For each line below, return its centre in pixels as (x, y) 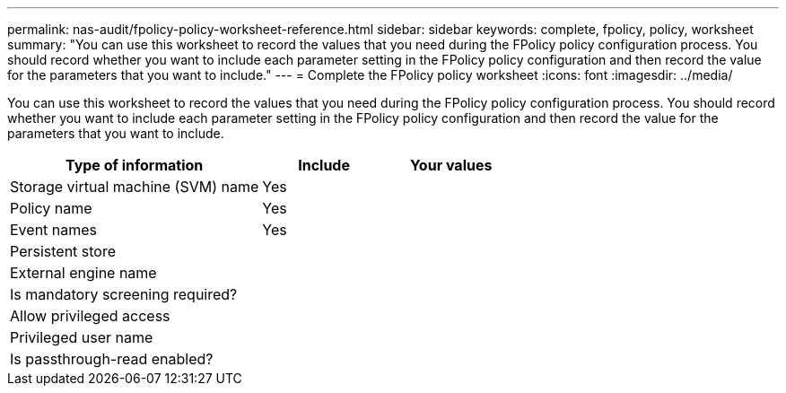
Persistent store (63, 251)
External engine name (83, 273)
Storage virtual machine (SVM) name (135, 187)
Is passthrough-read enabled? (112, 359)
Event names (54, 230)
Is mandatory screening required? (124, 294)
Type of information (134, 165)
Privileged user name (82, 337)
